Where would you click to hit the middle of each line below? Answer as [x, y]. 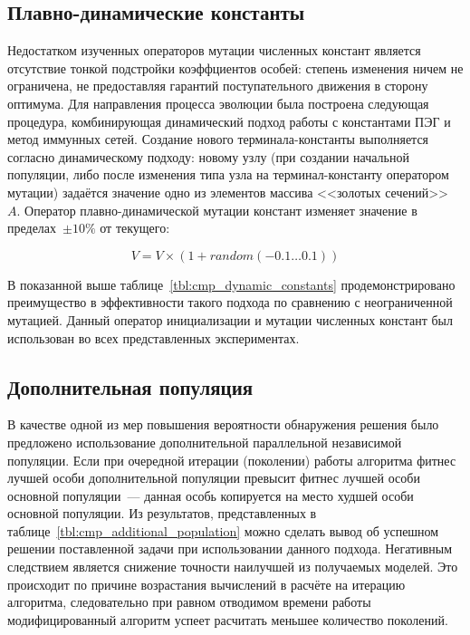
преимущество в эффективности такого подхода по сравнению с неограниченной [230, 302]
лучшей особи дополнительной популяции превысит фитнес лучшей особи [214, 478]
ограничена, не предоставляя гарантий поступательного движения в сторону [218, 86]
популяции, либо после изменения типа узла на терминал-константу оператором [228, 174]
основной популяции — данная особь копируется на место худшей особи [211, 495]
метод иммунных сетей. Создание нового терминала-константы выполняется [218, 139]
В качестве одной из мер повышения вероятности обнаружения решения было [223, 424]
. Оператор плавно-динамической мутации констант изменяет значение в [217, 210]
